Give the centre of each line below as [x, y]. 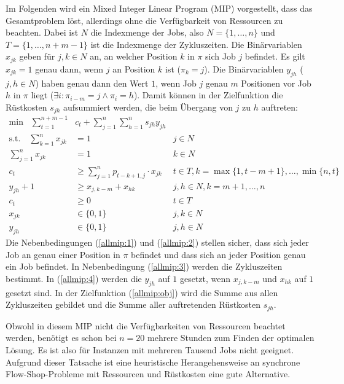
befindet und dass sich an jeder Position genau [218, 254]
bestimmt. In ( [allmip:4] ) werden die [74, 278]
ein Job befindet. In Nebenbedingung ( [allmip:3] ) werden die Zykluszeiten [144, 266]
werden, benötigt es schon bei [61, 338]
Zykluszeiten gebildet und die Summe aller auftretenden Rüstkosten [133, 304]
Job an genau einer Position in [63, 254]
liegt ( [42, 95]
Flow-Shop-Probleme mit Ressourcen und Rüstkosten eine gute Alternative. [148, 374]
